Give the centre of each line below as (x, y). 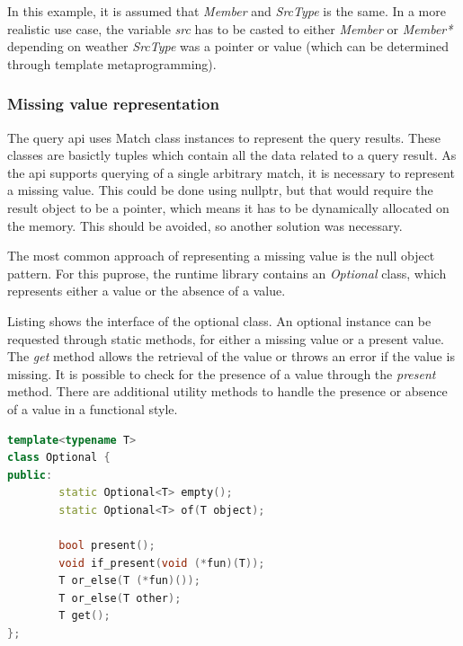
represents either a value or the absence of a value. (147, 291)
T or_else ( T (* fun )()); (129, 581)
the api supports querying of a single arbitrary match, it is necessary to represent (231, 172)
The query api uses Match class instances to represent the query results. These (224, 137)
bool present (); (107, 546)
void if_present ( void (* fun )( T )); (162, 563)
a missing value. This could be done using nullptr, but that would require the (220, 190)
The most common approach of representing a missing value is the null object (221, 256)
